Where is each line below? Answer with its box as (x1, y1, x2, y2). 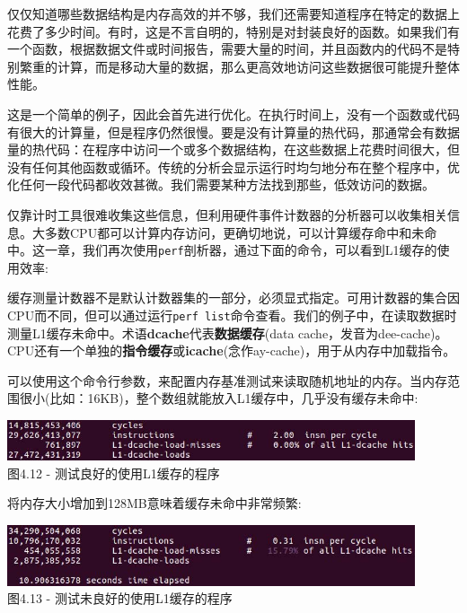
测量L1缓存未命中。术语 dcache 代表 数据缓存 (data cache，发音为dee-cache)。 (7, 323, 448, 342)
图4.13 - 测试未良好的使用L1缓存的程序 (7, 589, 233, 608)
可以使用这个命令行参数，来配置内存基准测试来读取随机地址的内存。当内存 (7, 371, 447, 390)
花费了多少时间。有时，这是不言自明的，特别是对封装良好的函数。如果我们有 (7, 22, 460, 40)
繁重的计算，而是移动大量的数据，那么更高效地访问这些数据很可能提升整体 (19, 57, 460, 75)
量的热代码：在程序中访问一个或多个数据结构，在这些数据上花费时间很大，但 (7, 140, 460, 159)
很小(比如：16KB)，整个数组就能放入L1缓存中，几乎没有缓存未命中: (19, 389, 419, 407)
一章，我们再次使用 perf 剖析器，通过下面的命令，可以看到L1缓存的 (44, 241, 437, 259)
